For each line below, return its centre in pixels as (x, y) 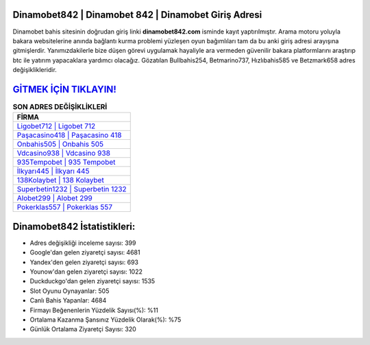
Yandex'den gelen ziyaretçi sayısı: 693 (84, 262)
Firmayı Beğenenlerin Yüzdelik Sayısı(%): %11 (94, 310)
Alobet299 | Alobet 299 (54, 198)
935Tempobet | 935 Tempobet (66, 163)
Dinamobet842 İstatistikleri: (74, 226)
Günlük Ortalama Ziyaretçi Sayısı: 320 (83, 329)
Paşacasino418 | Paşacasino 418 (69, 135)
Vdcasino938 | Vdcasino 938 (64, 153)
